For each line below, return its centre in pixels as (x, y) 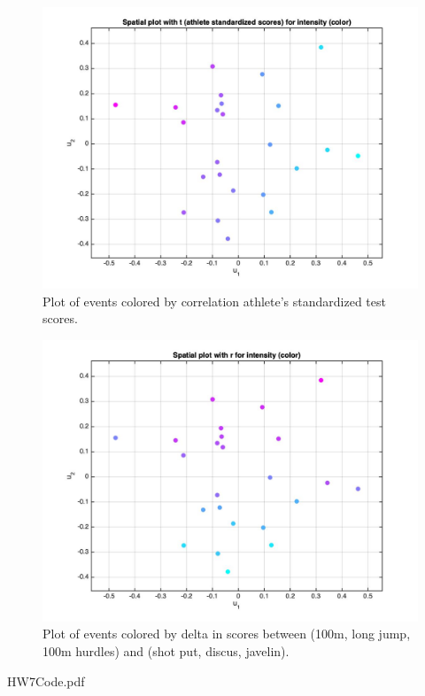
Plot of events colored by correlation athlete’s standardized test (214, 301)
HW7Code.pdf (46, 681)
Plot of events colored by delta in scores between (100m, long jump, (227, 634)
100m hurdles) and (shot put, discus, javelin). (166, 650)
